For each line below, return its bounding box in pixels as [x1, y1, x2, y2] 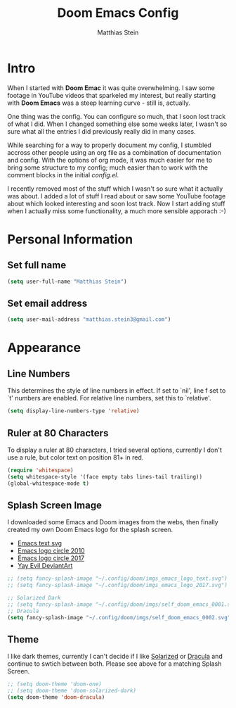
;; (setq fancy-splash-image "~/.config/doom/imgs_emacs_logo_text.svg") [7, 575, 228, 582]
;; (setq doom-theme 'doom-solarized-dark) [7, 688, 137, 695]
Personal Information [7, 231, 133, 247]
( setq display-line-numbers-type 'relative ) [7, 407, 140, 415]
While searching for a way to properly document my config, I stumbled [7, 141, 212, 149]
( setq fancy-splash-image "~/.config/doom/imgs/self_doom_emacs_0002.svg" [7, 614, 231, 621]
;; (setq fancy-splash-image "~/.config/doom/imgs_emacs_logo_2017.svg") [7, 582, 228, 589]
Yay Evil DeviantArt [17, 562, 73, 570]
